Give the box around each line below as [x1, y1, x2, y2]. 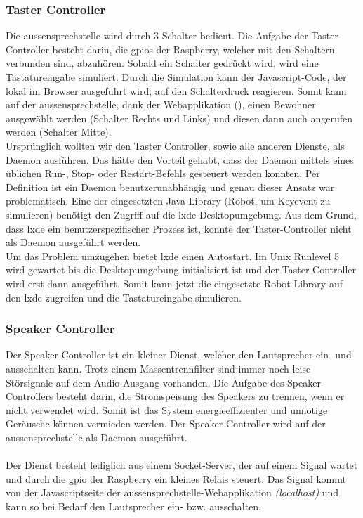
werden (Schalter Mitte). [6, 124, 112, 139]
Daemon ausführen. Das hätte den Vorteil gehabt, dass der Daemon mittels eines [6, 152, 354, 167]
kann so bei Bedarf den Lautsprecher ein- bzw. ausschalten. [6, 498, 262, 513]
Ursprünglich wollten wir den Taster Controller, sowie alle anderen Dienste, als [6, 138, 345, 153]
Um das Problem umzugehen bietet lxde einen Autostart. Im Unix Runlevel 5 [6, 248, 340, 263]
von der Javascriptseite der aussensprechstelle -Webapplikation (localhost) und [6, 485, 339, 500]
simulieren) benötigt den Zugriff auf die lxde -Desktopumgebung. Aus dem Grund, [6, 207, 357, 221]
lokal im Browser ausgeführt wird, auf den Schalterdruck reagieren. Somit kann [6, 83, 347, 98]
